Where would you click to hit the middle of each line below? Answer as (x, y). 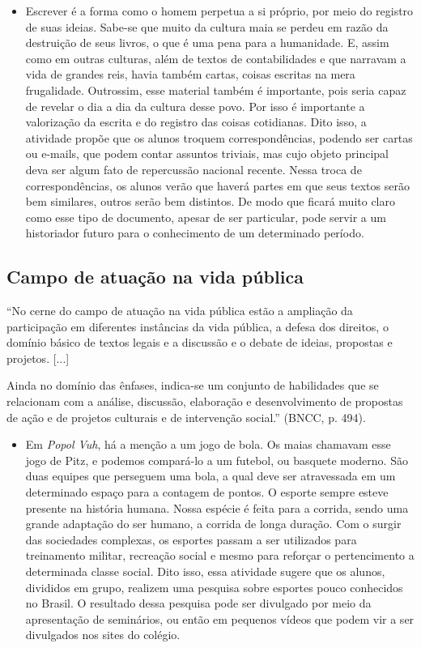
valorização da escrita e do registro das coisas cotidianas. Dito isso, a (196, 122)
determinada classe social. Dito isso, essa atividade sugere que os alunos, (205, 571)
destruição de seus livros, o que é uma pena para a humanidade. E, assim (207, 43)
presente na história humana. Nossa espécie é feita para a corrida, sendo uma (217, 507)
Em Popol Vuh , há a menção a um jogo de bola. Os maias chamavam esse (208, 444)
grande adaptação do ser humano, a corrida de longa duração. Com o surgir (213, 524)
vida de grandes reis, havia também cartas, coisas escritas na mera (190, 74)
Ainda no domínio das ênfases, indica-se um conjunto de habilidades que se (193, 385)
